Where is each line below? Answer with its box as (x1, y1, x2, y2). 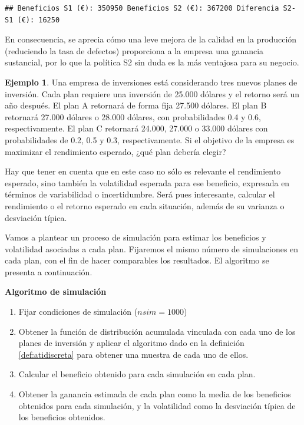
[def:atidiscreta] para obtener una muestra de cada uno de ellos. (18, 348, 249, 360)
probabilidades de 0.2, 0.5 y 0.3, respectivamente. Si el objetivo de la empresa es (5, 133, 295, 146)
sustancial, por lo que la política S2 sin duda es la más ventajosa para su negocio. (5, 56, 299, 68)
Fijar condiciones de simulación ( (18, 305, 138, 318)
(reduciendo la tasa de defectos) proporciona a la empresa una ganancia (5, 44, 264, 57)
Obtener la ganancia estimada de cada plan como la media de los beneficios (18, 388, 291, 400)
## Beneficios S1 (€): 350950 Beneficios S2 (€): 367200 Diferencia (5, 4, 279, 12)
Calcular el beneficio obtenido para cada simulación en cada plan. (18, 368, 256, 380)
